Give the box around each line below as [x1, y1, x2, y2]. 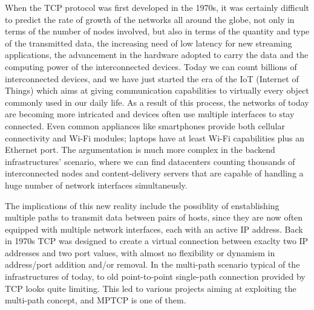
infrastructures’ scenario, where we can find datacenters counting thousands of [5, 155, 295, 167]
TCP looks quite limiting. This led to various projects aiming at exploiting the [5, 282, 296, 294]
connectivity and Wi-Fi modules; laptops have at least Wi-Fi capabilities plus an [5, 131, 305, 144]
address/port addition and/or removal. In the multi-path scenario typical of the [5, 258, 300, 271]
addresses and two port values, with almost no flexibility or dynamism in [5, 246, 275, 259]
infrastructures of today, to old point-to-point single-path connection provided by [5, 270, 306, 283]
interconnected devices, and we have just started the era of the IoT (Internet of [5, 72, 299, 85]
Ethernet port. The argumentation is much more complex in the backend [5, 143, 275, 156]
